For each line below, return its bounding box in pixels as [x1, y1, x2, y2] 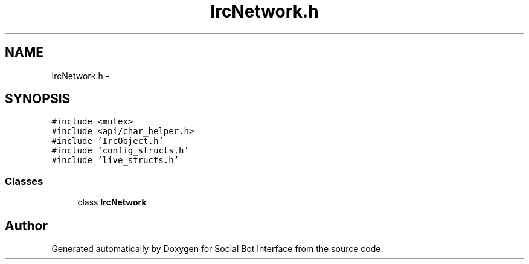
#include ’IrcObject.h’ [51, 136, 164, 146]
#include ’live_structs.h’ [51, 155, 179, 166]
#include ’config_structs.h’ [51, 146, 189, 156]
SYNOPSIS [5, 91, 71, 107]
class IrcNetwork [77, 197, 147, 208]
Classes [5, 175, 43, 187]
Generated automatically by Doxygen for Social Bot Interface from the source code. [51, 243, 383, 254]
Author [5, 217, 48, 233]
